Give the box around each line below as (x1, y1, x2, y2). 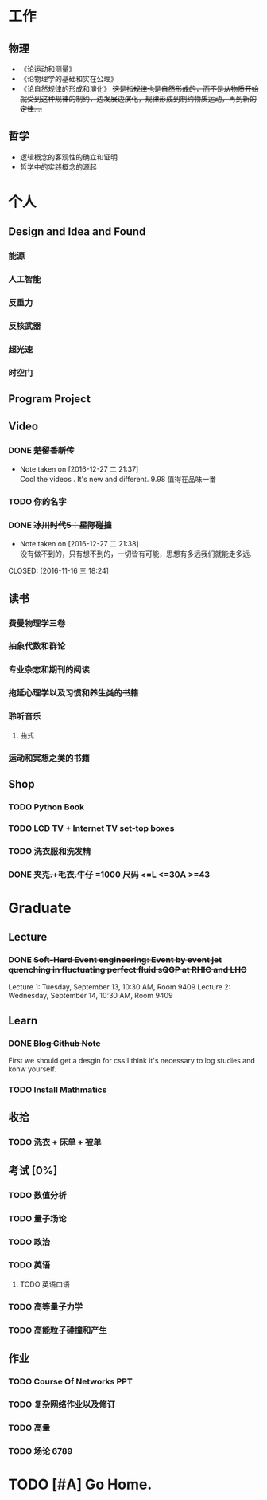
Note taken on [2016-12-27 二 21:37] (19, 464, 139, 474)
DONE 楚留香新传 (8, 445, 75, 456)
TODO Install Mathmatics (8, 1084, 107, 1095)
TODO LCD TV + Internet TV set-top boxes (8, 822, 175, 833)
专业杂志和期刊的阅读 (8, 664, 90, 676)
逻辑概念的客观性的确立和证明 (19, 152, 118, 162)
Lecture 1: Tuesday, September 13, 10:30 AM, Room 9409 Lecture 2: (8, 982, 231, 992)
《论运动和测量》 (19, 65, 76, 73)
